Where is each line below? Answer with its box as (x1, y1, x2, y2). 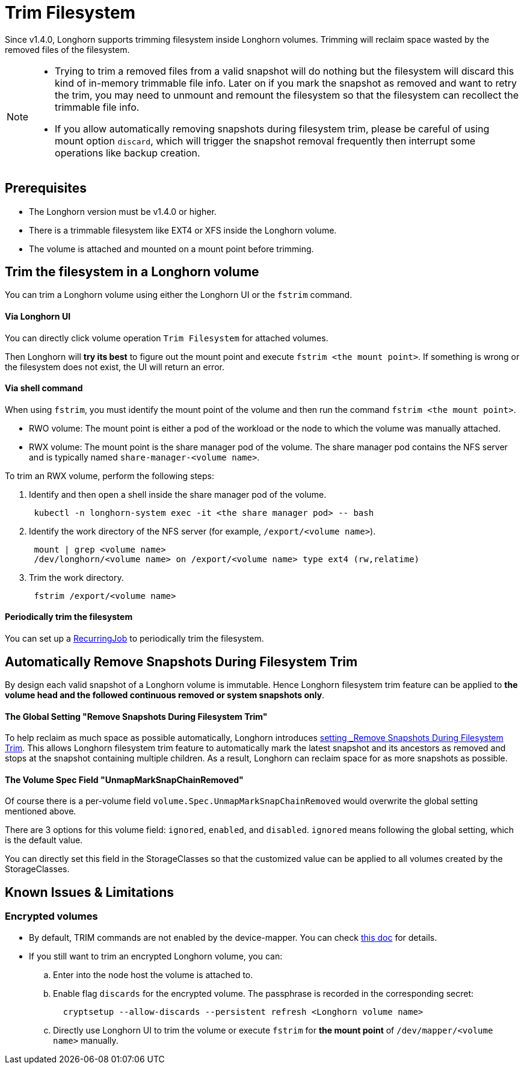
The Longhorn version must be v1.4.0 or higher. (29, 206, 217, 217)
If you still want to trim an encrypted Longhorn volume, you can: (29, 950, 283, 961)
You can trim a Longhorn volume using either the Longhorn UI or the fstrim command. (5, 290, 353, 300)
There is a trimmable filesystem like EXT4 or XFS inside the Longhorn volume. (29, 225, 337, 235)
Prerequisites (5, 181, 87, 196)
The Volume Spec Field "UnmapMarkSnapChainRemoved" (5, 774, 244, 785)
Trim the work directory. (29, 572, 124, 583)
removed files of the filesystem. (5, 44, 130, 55)
